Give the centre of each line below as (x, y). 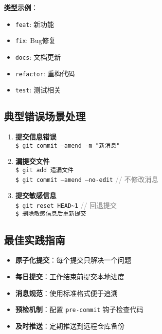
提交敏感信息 (36, 195)
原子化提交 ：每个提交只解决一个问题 (73, 260)
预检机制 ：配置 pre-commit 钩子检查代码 (79, 309)
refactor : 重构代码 (45, 73)
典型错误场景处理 (45, 116)
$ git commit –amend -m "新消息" (68, 145)
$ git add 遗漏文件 (44, 170)
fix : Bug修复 (36, 40)
